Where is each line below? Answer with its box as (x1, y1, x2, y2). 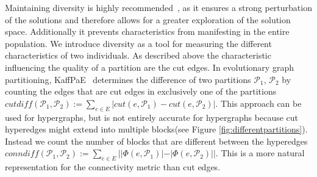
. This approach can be (215, 96, 302, 109)
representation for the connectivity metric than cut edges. (5, 161, 221, 173)
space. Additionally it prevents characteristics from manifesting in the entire (5, 25, 290, 38)
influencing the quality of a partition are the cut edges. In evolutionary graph (5, 60, 294, 73)
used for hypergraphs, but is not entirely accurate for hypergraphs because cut (5, 110, 299, 123)
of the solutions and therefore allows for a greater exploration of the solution (5, 13, 291, 26)
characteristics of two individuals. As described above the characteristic (5, 49, 271, 62)
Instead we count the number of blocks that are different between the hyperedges (5, 134, 308, 147)
